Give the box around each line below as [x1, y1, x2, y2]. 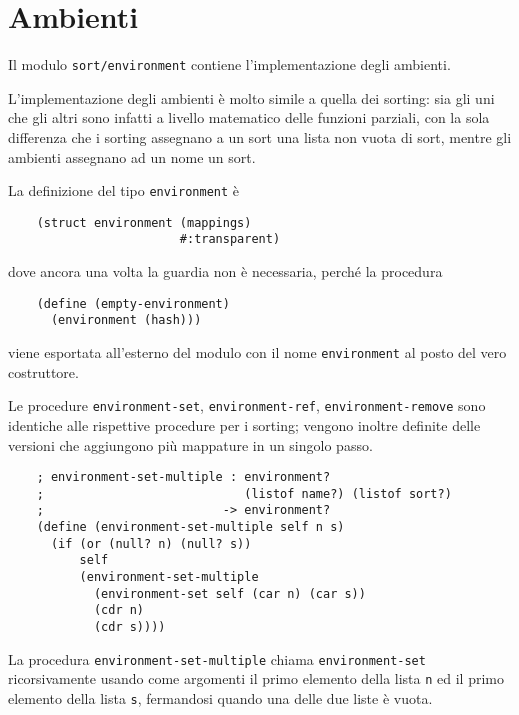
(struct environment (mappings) [36, 215, 252, 230]
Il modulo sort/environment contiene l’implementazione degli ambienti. [8, 54, 451, 75]
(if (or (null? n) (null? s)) [50, 536, 252, 551]
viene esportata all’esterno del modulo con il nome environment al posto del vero [8, 342, 507, 363]
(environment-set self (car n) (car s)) [93, 586, 366, 601]
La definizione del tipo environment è [8, 180, 240, 201]
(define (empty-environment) [36, 296, 230, 311]
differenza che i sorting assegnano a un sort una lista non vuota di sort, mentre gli [8, 126, 512, 147]
